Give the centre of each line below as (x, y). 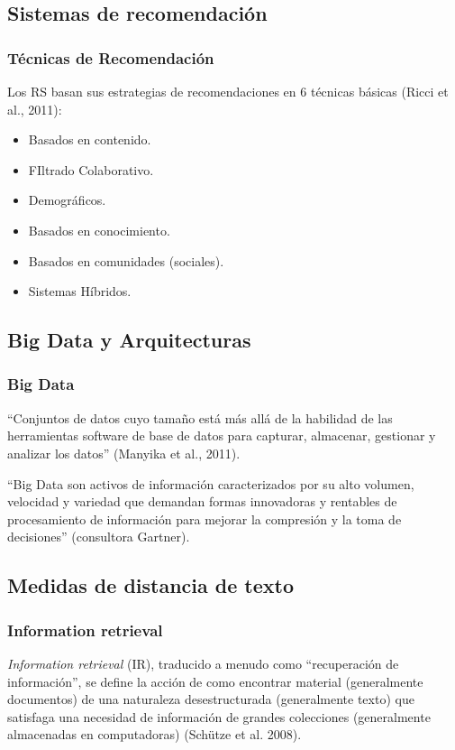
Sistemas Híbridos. (80, 291)
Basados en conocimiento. (99, 230)
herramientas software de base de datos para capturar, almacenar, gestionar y (222, 435)
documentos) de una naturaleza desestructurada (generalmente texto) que (211, 699)
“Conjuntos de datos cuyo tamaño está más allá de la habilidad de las (200, 417)
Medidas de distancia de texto (150, 585)
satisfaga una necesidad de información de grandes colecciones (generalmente (219, 716)
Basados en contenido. (90, 139)
